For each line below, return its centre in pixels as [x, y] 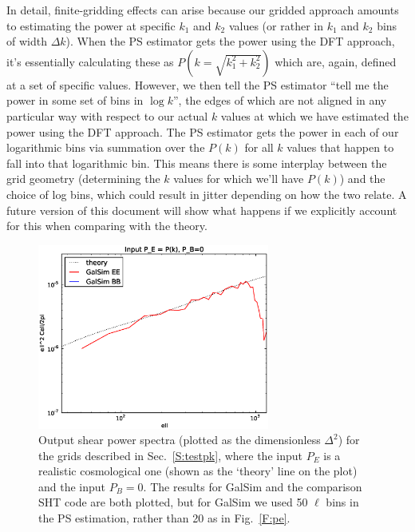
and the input [72, 486]
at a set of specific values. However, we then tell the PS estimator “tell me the [198, 84]
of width [27, 41]
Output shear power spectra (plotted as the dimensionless [180, 440]
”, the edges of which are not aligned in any [280, 100]
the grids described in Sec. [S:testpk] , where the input [170, 455]
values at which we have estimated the [314, 115]
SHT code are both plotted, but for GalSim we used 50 [173, 502]
